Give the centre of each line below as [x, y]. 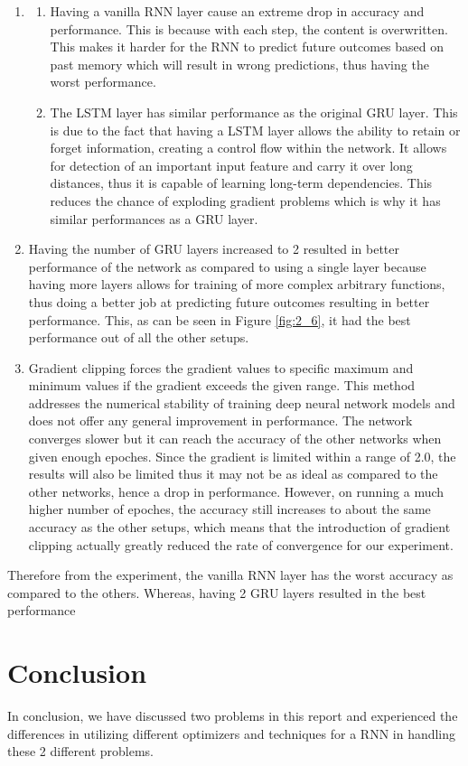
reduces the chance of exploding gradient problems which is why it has [245, 200]
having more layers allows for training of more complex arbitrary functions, [237, 284]
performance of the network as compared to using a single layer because [227, 266]
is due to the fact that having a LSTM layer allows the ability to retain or [255, 130]
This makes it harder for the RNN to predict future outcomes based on [247, 47]
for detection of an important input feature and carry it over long [231, 165]
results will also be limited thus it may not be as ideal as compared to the [233, 474]
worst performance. [103, 82]
